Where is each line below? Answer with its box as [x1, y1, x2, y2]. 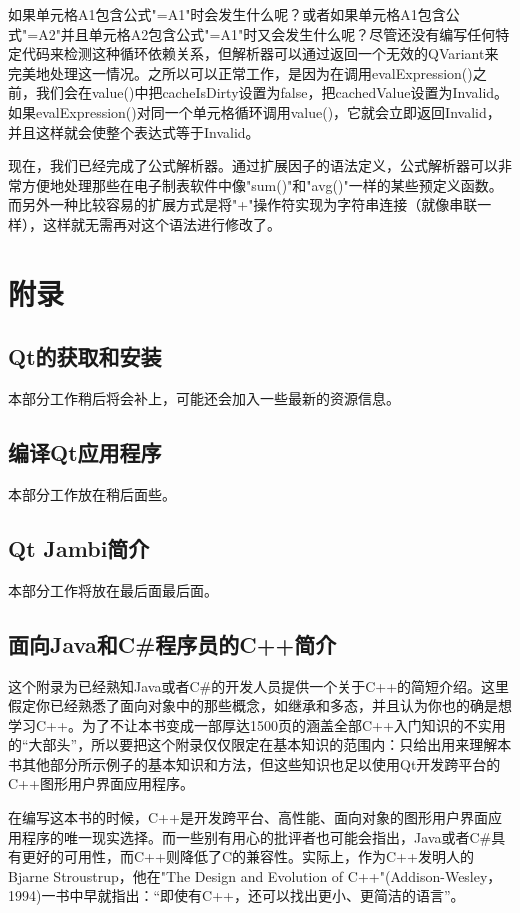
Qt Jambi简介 [8, 532, 150, 563]
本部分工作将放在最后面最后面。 [8, 579, 218, 600]
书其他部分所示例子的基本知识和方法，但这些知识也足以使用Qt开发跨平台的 [8, 753, 501, 774]
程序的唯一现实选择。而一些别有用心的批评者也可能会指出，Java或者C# [21, 826, 492, 847]
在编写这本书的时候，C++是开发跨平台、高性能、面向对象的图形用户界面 [8, 807, 488, 828]
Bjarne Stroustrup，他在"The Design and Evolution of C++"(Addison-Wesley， [8, 865, 502, 886]
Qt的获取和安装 [8, 341, 162, 372]
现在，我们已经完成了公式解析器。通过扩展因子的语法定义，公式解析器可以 [8, 155, 498, 176]
